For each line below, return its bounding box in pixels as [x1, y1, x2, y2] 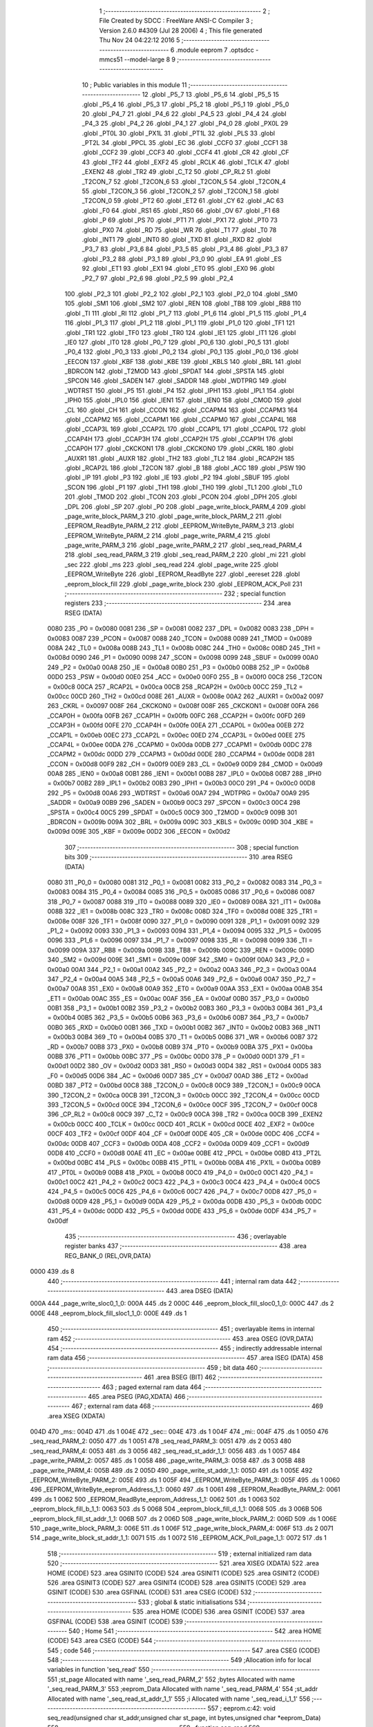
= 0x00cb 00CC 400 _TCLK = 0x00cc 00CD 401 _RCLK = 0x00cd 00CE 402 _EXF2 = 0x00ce [47, 1120, 314, 1128]
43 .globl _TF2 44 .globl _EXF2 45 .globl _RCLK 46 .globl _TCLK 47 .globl [82, 158, 289, 166]
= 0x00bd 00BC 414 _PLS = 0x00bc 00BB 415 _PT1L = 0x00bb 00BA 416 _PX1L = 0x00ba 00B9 [47, 1158, 321, 1167]
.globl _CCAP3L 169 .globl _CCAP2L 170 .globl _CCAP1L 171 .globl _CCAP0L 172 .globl [64, 425, 306, 433]
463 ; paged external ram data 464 [102, 1382, 202, 1391]
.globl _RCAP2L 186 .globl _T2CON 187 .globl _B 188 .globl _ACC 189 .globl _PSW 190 [64, 464, 306, 472]
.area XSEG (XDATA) [47, 1411, 106, 1420]
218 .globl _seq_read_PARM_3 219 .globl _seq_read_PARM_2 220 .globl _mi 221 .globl [64, 551, 306, 559]
